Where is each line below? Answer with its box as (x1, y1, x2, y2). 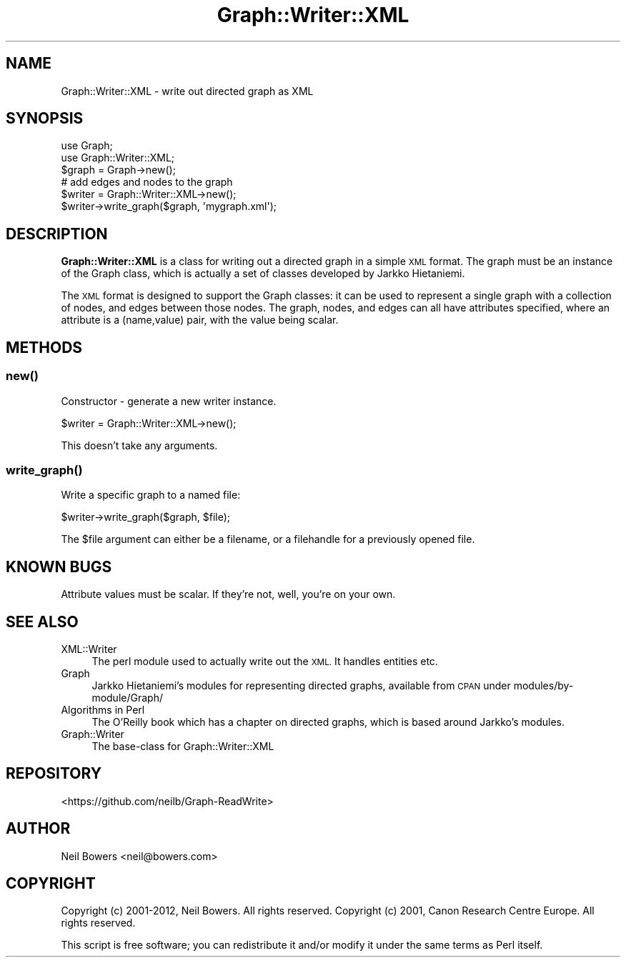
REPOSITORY (6, 764, 102, 783)
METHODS (6, 338, 83, 356)
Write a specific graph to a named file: (61, 489, 241, 502)
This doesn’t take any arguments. (61, 439, 218, 451)
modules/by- (513, 679, 574, 692)
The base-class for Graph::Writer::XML (91, 739, 274, 752)
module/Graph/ (91, 691, 163, 704)
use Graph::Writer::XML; (61, 151, 175, 164)
